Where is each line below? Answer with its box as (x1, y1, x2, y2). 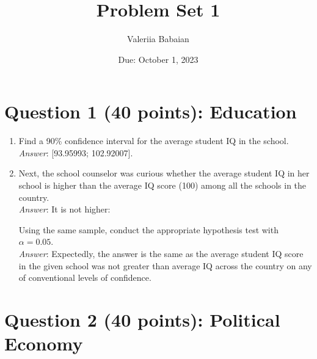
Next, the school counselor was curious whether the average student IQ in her (18, 167, 310, 179)
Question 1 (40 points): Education (4, 99, 297, 124)
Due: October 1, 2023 (118, 53, 199, 65)
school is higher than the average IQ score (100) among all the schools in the (18, 179, 307, 192)
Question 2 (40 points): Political (4, 306, 280, 332)
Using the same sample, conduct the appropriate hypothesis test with (18, 223, 279, 236)
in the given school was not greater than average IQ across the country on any (18, 259, 312, 272)
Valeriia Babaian (127, 32, 189, 45)
